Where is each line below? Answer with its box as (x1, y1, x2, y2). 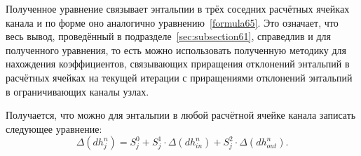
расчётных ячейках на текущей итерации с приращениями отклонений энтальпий (6, 70, 353, 84)
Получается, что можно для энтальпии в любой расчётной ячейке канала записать (6, 108, 356, 122)
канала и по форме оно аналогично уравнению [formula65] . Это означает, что (6, 15, 339, 30)
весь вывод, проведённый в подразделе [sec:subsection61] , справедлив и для (6, 29, 331, 44)
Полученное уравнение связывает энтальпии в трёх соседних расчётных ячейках (6, 1, 350, 15)
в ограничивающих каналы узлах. (6, 84, 149, 98)
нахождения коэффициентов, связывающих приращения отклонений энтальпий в (6, 56, 350, 71)
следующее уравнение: (6, 121, 102, 136)
